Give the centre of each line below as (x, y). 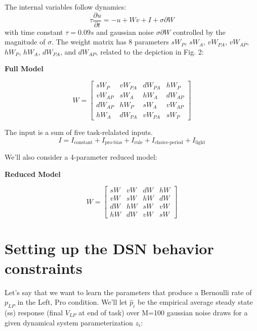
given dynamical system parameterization (69, 322)
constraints (44, 268)
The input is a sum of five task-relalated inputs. (79, 132)
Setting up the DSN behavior (109, 248)
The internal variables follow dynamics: (66, 7)
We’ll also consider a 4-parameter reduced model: (81, 157)
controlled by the (199, 32)
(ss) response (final (34, 313)
